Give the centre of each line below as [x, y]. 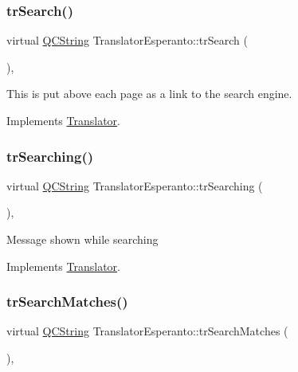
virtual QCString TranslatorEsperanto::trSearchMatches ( [147, 331]
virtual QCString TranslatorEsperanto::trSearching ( [135, 185]
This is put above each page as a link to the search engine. [149, 94]
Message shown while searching [82, 239]
